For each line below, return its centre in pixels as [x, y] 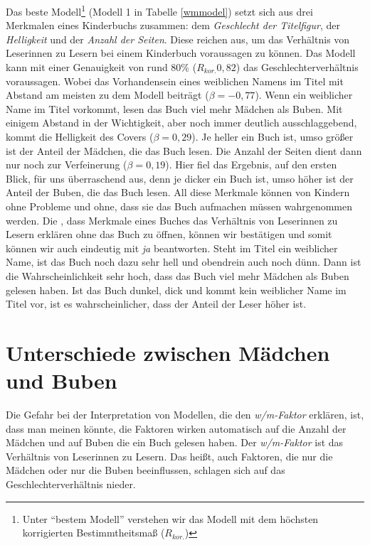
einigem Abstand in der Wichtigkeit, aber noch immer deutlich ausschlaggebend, [181, 123]
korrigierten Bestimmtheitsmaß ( [94, 533]
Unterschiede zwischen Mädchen [168, 352]
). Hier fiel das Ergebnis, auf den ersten [251, 164]
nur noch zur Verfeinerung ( [67, 164]
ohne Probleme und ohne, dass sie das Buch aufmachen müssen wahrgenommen [179, 206]
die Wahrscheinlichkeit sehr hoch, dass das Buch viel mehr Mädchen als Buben [178, 275]
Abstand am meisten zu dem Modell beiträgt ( [107, 95]
